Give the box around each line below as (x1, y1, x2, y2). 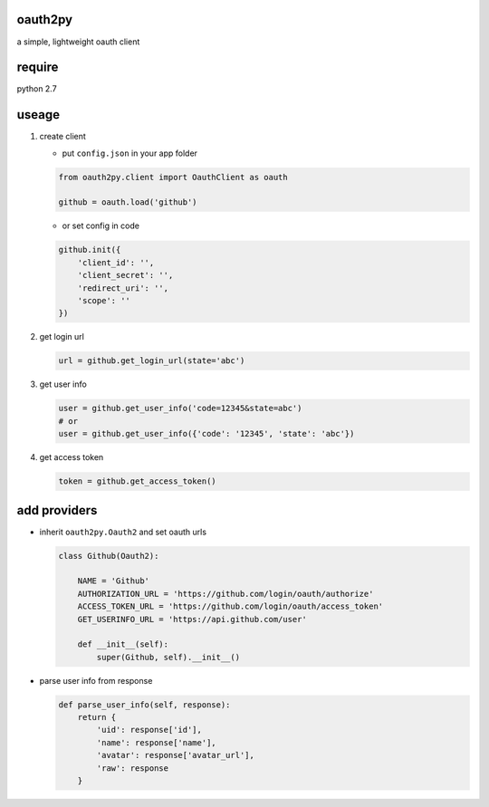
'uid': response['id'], (96, 725, 203, 735)
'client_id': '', (77, 257, 155, 267)
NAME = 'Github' (77, 576, 149, 586)
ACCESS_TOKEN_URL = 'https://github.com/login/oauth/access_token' (77, 601, 384, 611)
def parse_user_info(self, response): (58, 699, 231, 710)
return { (77, 712, 117, 723)
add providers (16, 503, 98, 518)
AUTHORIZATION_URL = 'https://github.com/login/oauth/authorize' (77, 589, 374, 599)
